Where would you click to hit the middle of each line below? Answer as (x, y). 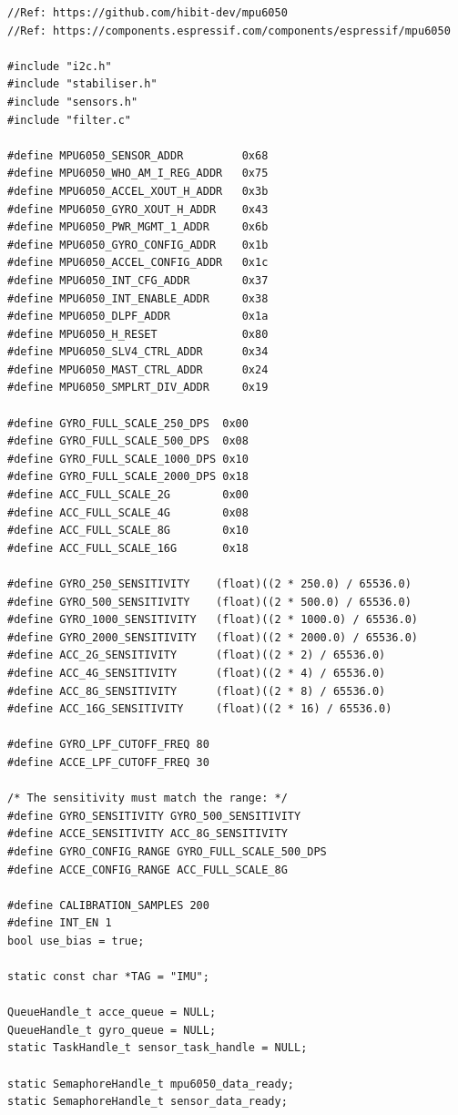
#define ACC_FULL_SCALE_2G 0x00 (128, 495)
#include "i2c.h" (60, 66)
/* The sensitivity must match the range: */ (148, 798)
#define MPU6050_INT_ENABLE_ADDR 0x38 (138, 298)
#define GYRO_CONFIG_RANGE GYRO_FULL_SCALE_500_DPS (167, 851)
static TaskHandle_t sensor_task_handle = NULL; (158, 1048)
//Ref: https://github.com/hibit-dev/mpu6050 (148, 13)
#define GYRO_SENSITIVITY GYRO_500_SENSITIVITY (154, 816)
